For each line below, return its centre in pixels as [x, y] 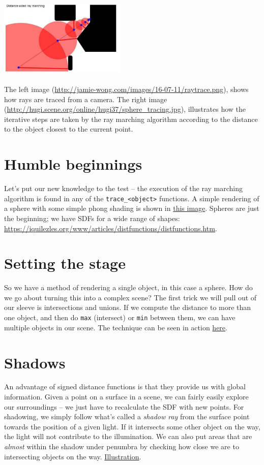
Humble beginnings [73, 164]
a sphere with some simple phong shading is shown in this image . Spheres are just [132, 208]
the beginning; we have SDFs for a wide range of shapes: [92, 218]
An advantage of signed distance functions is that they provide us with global [125, 386]
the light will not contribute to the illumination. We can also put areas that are [128, 436]
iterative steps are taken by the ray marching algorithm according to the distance [131, 119]
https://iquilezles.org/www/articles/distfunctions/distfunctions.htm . [111, 228]
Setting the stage [65, 263]
